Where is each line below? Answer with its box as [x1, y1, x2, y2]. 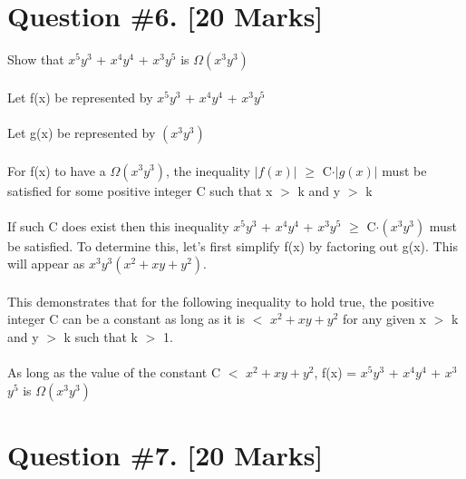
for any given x [343, 309, 426, 328]
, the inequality [165, 161, 250, 180]
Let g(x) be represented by [7, 122, 156, 142]
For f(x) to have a [7, 161, 106, 180]
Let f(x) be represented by [7, 87, 153, 106]
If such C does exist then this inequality [7, 216, 229, 235]
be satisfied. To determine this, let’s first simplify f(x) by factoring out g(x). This [7, 236, 458, 255]
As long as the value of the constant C [7, 363, 221, 382]
